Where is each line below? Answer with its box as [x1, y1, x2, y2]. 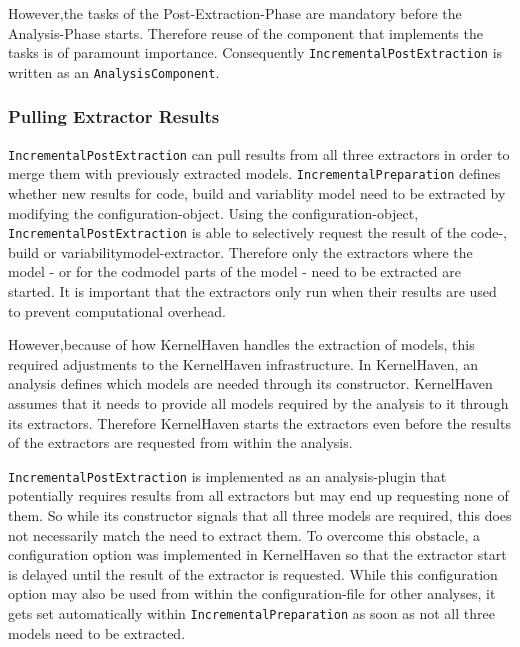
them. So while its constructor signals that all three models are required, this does [8, 505, 512, 526]
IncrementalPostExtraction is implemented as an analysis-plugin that [8, 465, 447, 486]
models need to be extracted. [8, 622, 186, 643]
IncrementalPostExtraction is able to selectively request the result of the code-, [8, 222, 507, 243]
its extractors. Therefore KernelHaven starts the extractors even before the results [8, 412, 511, 433]
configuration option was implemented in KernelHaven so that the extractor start [8, 544, 507, 565]
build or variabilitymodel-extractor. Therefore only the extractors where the [8, 241, 473, 262]
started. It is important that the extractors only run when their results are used [8, 281, 497, 302]
